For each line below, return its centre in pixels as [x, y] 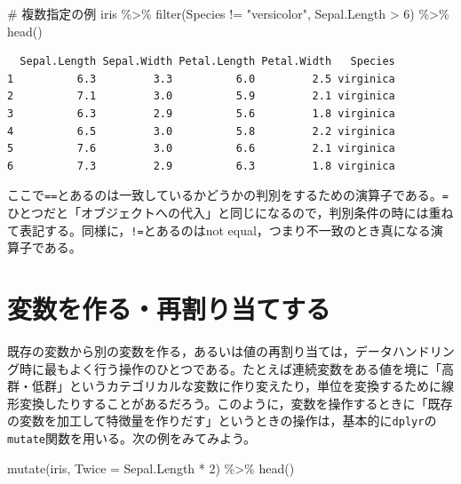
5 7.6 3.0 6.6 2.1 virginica [201, 149]
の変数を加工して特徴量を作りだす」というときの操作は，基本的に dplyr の [222, 421]
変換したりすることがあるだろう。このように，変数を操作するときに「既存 [236, 403]
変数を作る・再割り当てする [169, 309]
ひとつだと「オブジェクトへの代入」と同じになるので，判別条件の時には [218, 212]
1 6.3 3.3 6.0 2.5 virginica [201, 79]
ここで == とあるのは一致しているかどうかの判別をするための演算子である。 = [228, 195]
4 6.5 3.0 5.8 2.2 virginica [201, 131]
